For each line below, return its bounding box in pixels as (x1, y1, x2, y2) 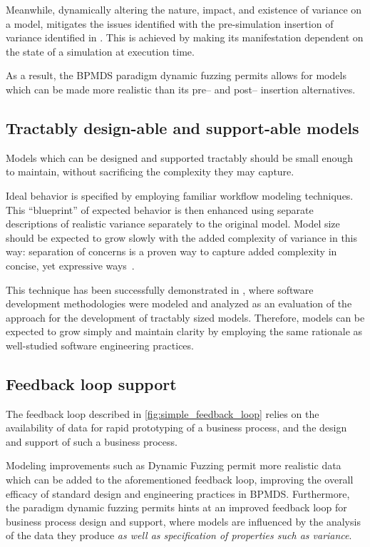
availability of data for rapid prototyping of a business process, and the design (6, 420, 347, 435)
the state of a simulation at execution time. (6, 44, 195, 58)
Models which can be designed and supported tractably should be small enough (6, 150, 354, 165)
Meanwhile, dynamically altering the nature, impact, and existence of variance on (6, 2, 362, 16)
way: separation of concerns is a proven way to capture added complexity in (6, 244, 337, 259)
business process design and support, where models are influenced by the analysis (6, 513, 361, 528)
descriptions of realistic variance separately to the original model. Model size (6, 216, 340, 231)
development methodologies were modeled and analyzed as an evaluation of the (6, 296, 352, 311)
